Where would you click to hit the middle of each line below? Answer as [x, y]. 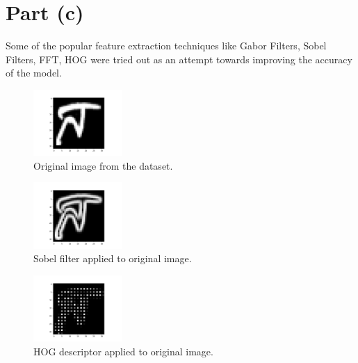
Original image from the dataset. [103, 165]
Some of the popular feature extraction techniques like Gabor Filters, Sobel [166, 46]
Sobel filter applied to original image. [113, 258]
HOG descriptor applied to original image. [123, 352]
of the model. [34, 73]
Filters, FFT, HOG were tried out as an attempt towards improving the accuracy [179, 59]
